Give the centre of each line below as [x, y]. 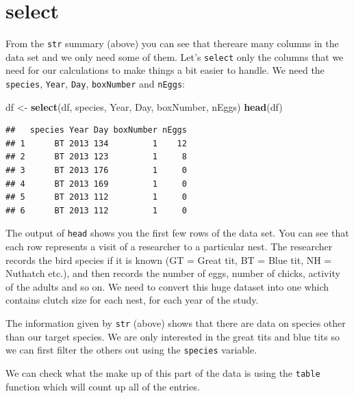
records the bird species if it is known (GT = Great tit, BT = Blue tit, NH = [169, 260]
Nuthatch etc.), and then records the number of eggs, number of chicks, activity [173, 273]
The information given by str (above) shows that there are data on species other [176, 323]
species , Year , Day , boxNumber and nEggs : [95, 84]
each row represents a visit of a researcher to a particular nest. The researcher [169, 247]
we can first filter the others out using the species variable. [131, 350]
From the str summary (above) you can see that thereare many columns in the [172, 43]
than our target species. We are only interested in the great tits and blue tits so [173, 336]
